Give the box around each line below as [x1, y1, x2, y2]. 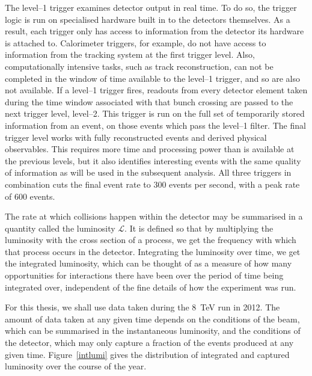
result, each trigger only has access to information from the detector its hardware [5, 25, 304, 37]
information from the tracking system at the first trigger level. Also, [5, 48, 255, 61]
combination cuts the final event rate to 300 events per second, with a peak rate [5, 177, 300, 190]
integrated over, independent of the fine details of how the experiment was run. [5, 280, 296, 293]
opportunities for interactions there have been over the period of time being [5, 269, 284, 282]
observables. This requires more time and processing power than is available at [5, 143, 295, 155]
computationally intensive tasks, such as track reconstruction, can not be [5, 60, 274, 72]
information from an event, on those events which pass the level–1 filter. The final [5, 119, 306, 131]
